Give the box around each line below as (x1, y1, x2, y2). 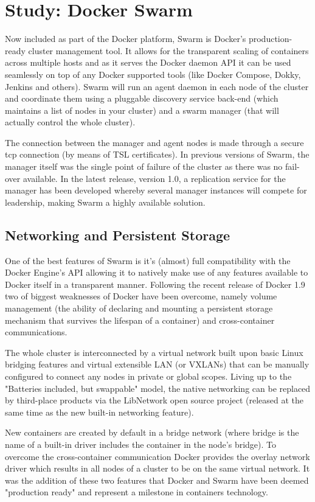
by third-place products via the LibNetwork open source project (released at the (5, 394, 304, 406)
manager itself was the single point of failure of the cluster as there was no (5, 160, 283, 173)
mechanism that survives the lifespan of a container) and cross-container (5, 313, 275, 326)
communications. (5, 326, 67, 338)
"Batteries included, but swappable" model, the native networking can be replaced (5, 382, 311, 394)
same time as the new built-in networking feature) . (5, 405, 194, 418)
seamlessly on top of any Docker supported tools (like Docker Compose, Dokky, (5, 68, 301, 80)
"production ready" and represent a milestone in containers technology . (5, 486, 268, 498)
